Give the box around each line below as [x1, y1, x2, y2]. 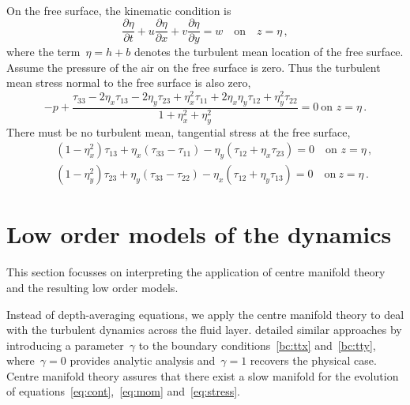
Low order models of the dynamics [6, 218, 392, 250]
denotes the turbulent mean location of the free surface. [134, 43, 404, 60]
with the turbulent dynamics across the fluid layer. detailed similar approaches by [6, 321, 402, 338]
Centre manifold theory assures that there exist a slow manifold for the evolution [6, 367, 399, 384]
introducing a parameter [6, 336, 124, 353]
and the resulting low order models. [6, 279, 179, 295]
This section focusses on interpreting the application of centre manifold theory [6, 264, 386, 280]
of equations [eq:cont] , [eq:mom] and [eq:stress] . [6, 383, 240, 399]
